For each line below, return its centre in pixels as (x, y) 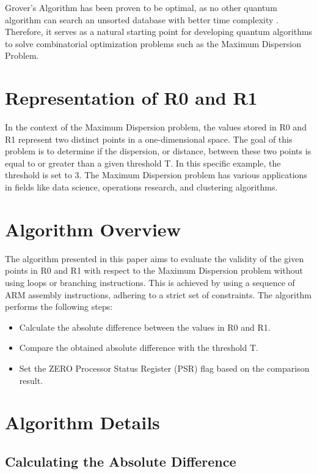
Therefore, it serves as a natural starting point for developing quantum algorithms (159, 32)
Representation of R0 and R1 (131, 98)
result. (31, 380)
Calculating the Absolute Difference (121, 461)
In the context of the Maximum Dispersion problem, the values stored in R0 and (156, 127)
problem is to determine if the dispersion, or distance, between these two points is (158, 151)
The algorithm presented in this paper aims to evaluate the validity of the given (155, 258)
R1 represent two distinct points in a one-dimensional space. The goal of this (149, 139)
